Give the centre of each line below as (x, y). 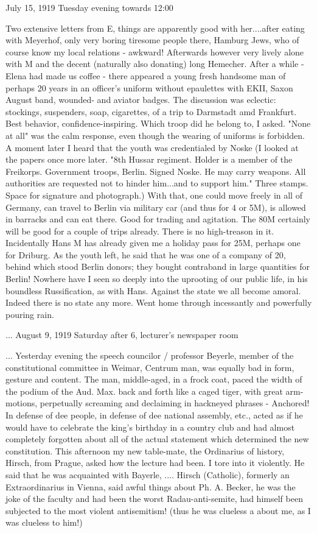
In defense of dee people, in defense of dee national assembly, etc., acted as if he (154, 415)
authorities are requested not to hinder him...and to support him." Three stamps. (157, 183)
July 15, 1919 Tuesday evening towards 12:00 (89, 7)
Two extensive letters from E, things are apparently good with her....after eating (155, 28)
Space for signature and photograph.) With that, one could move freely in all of (154, 195)
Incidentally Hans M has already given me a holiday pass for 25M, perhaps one (153, 243)
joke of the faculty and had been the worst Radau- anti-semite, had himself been (154, 499)
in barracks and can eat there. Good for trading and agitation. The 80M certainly (158, 219)
